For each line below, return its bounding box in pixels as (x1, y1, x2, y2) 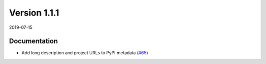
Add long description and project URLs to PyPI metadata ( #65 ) (21, 50, 148, 56)
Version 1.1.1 (9, 7, 59, 18)
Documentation (9, 37, 58, 45)
